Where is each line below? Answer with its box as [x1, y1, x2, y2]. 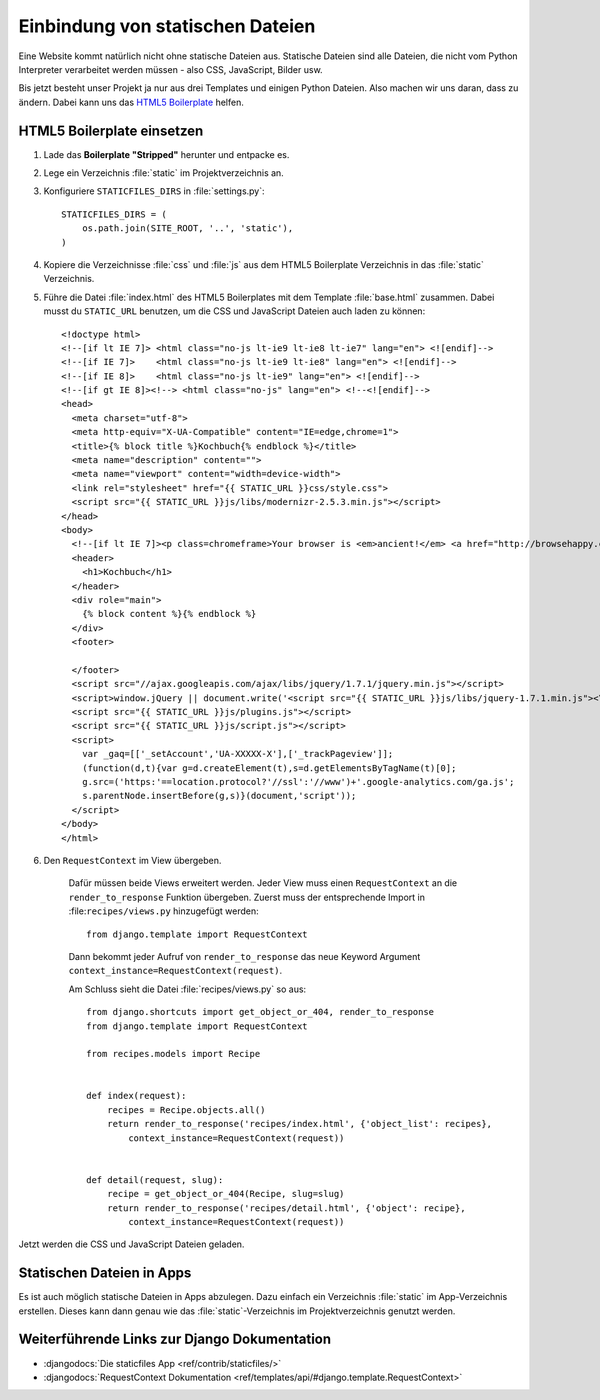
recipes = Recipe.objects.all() [106, 1104, 266, 1115]
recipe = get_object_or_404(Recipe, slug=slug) [106, 1188, 345, 1200]
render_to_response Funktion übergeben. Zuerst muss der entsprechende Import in [68, 891, 425, 903]
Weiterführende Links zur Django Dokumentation [18, 1331, 332, 1348]
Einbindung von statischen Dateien [18, 15, 316, 37]
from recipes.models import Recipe [86, 1048, 261, 1060]
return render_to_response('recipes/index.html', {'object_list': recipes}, [106, 1118, 493, 1130]
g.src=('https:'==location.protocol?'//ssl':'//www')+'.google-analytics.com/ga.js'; [81, 776, 515, 788]
